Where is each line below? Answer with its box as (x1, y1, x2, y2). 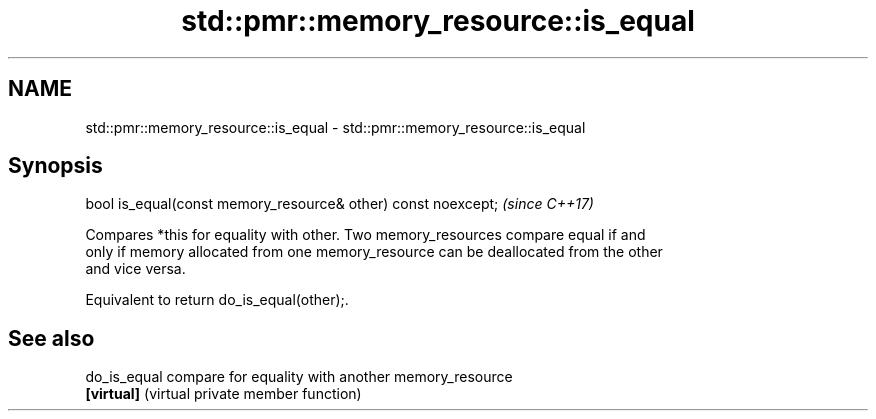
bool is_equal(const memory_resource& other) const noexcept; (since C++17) (85, 195, 594, 213)
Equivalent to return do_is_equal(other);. (85, 291, 349, 309)
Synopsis (8, 153, 103, 179)
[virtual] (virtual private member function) (85, 385, 362, 403)
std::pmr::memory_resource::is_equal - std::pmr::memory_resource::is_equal (85, 118, 586, 136)
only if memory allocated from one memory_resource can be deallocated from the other (85, 243, 663, 261)
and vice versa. (85, 260, 186, 278)
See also (8, 325, 95, 351)
